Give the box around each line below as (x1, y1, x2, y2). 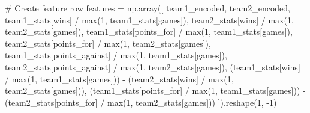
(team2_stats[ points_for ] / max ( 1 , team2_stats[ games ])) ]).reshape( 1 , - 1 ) (5, 96, 277, 108)
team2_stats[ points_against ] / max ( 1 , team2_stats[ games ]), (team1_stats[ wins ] (5, 60, 300, 73)
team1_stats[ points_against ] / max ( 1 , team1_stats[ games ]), (5, 49, 227, 61)
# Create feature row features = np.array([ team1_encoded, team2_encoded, (5, 2, 290, 14)
